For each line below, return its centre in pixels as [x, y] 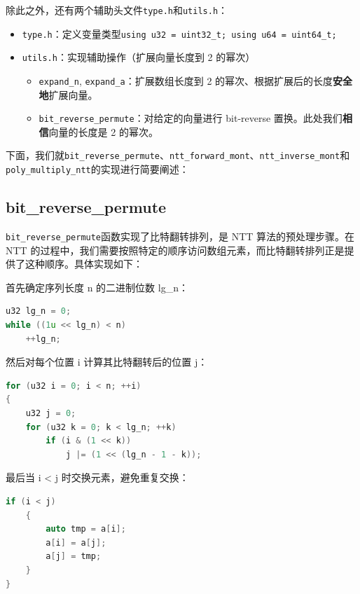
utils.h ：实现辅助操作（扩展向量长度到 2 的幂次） [139, 57]
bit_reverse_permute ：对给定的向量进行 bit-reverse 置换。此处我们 [191, 118]
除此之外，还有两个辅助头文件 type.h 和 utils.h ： [117, 10]
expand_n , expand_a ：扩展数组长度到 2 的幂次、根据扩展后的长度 [186, 80]
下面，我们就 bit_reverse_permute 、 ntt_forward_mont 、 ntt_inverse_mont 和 [178, 155]
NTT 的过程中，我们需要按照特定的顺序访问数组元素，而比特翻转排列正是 [175, 250]
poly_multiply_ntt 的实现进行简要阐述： [97, 169]
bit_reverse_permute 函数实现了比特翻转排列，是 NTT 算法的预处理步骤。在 [180, 236]
